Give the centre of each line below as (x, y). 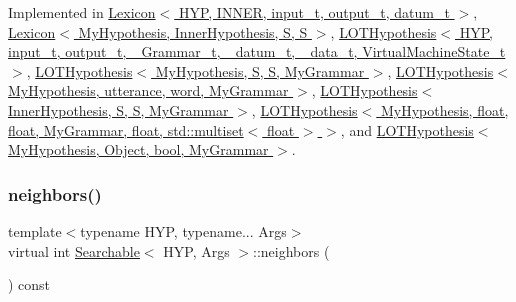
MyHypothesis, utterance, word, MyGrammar (148, 90)
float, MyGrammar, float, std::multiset (126, 129)
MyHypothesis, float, (444, 109)
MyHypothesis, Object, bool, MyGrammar (138, 149)
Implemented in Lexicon (82, 12)
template (35, 230)
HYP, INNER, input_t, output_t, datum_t (314, 12)
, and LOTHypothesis (407, 129)
